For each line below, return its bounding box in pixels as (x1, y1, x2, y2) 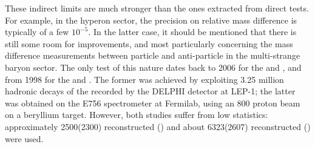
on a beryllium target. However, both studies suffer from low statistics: (5, 108, 268, 121)
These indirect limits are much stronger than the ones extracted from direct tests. (5, 2, 309, 14)
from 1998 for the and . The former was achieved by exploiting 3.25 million (5, 73, 284, 85)
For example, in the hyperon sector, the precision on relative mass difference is (5, 13, 297, 26)
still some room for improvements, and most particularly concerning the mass (5, 37, 293, 50)
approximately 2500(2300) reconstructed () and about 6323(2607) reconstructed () (5, 120, 311, 132)
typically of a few (5, 25, 69, 38)
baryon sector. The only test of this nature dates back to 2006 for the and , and (5, 60, 302, 73)
